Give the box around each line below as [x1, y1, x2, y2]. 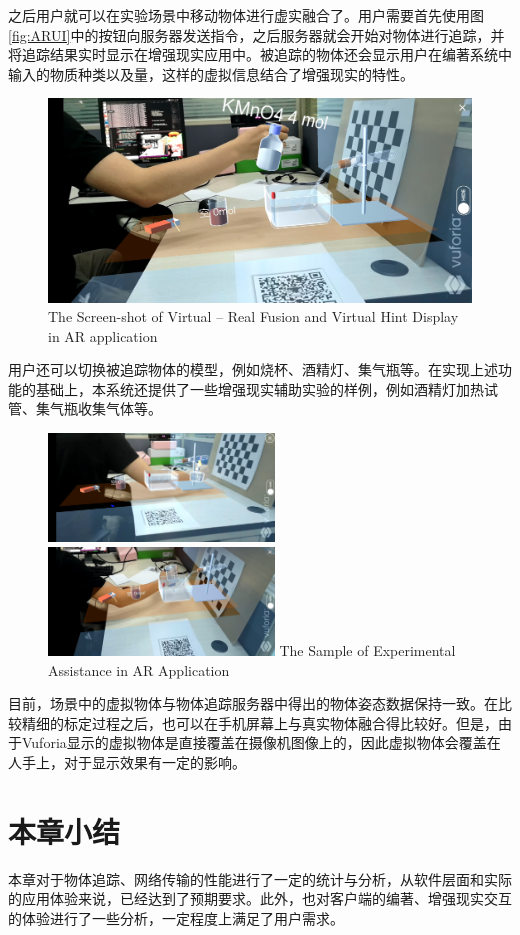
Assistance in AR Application [48, 659, 230, 680]
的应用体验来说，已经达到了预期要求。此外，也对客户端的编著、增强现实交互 [8, 888, 512, 909]
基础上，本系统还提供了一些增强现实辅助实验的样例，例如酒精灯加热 [35, 378, 484, 399]
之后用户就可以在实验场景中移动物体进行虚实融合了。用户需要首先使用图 [8, 5, 484, 25]
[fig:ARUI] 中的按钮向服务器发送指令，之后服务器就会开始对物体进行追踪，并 [8, 24, 505, 45]
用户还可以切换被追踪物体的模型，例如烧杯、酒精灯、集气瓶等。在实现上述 [8, 359, 498, 380]
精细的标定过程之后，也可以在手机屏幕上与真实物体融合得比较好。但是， [21, 712, 498, 733]
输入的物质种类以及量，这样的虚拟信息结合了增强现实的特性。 [8, 63, 414, 84]
